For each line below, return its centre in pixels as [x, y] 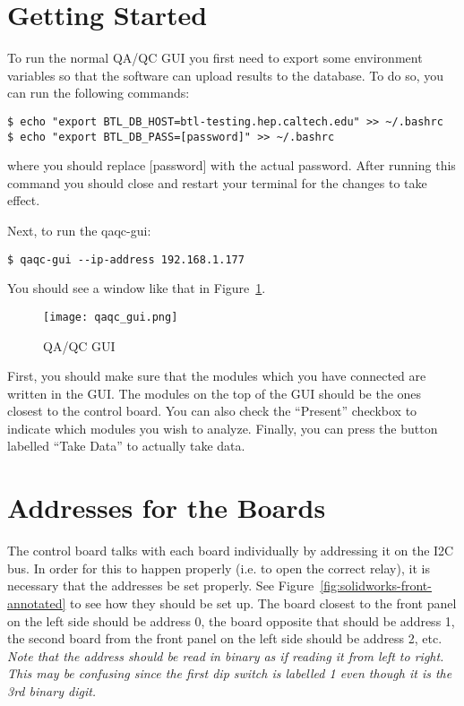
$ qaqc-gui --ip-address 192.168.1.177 [126, 259]
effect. [24, 200]
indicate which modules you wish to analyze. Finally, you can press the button [223, 428]
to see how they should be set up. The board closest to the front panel [263, 603]
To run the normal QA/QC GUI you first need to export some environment [215, 58]
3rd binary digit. [52, 690]
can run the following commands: [99, 93]
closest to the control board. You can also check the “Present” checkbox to [212, 411]
